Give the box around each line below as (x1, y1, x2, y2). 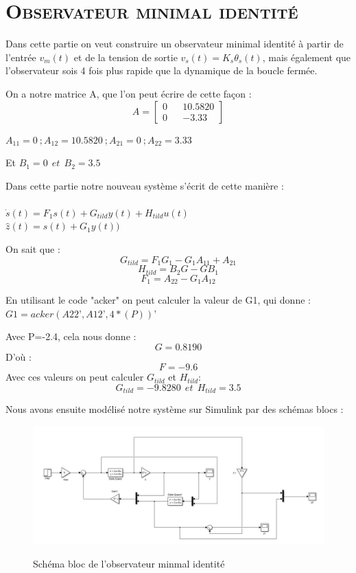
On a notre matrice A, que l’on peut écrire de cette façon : (5, 86, 252, 100)
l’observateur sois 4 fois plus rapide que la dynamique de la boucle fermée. (5, 63, 318, 78)
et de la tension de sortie (73, 49, 178, 64)
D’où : (5, 349, 32, 363)
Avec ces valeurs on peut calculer (5, 370, 144, 384)
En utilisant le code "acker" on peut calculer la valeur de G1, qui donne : (5, 293, 311, 307)
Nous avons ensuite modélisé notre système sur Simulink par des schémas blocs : (5, 402, 344, 416)
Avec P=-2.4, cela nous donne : (5, 329, 137, 344)
